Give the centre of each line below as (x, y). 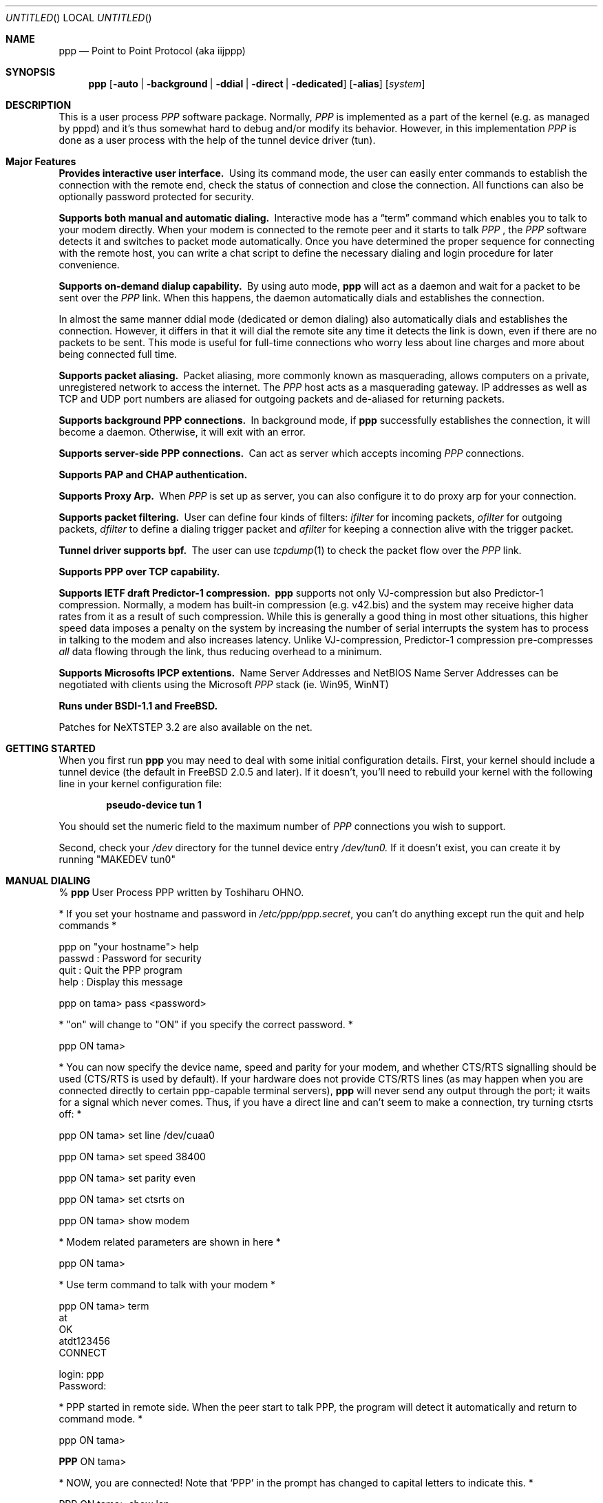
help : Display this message (121, 982)
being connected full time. (118, 354)
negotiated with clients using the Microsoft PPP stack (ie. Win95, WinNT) (224, 684)
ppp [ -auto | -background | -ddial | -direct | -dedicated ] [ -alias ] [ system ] (257, 84)
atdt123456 (84, 1341)
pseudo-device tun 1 (154, 805)
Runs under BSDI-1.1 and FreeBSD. (138, 706)
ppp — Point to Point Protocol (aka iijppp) (152, 51)
